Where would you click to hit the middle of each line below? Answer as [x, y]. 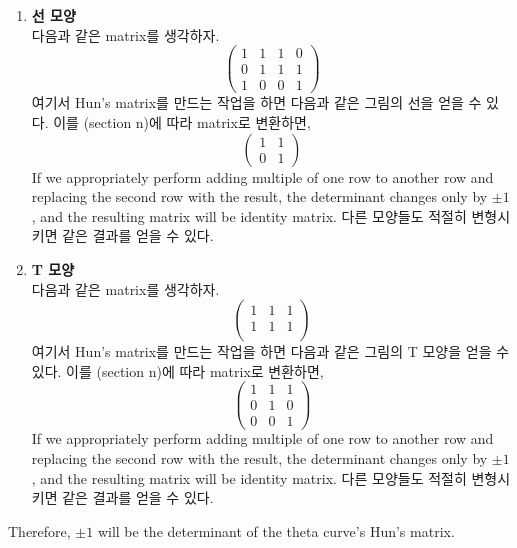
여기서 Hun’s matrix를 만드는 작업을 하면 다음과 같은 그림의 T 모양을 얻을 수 [270, 351]
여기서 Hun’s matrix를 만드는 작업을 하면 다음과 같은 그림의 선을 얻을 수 [256, 102]
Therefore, [39, 530]
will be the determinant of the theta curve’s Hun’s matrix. [276, 530]
